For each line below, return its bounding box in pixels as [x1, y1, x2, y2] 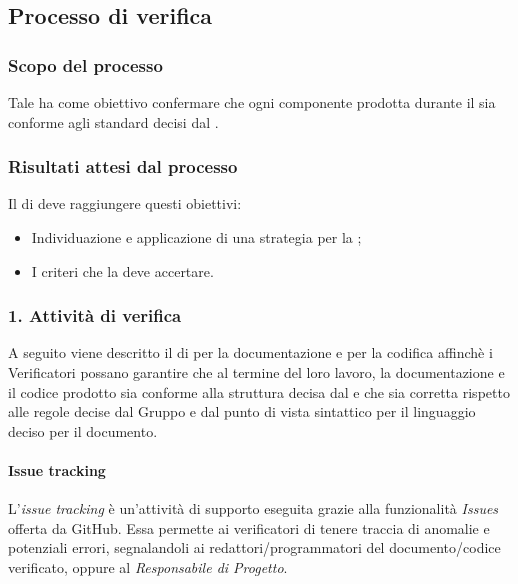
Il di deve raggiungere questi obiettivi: [8, 193, 242, 214]
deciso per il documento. [8, 420, 158, 441]
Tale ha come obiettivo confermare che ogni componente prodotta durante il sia [8, 92, 496, 112]
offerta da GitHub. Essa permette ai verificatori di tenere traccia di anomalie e [8, 517, 490, 538]
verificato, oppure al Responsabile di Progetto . [8, 556, 288, 577]
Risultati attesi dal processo [8, 154, 238, 179]
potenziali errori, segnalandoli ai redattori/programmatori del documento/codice [8, 537, 501, 558]
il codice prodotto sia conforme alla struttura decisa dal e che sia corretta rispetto [8, 381, 510, 402]
